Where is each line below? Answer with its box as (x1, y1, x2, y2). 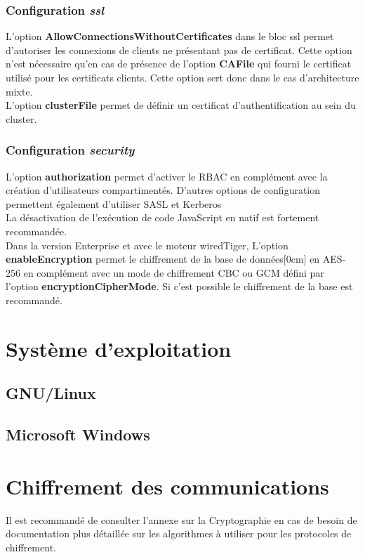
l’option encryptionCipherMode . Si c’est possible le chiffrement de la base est (6, 279, 353, 294)
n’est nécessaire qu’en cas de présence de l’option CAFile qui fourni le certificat (6, 56, 352, 71)
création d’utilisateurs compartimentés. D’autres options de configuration (6, 183, 321, 197)
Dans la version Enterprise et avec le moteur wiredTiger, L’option (6, 237, 288, 252)
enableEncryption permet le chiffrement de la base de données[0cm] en (6, 251, 320, 266)
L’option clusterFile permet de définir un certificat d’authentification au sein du (6, 98, 356, 112)
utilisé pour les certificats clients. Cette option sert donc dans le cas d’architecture (6, 70, 359, 84)
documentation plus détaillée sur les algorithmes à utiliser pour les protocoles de (6, 526, 352, 541)
